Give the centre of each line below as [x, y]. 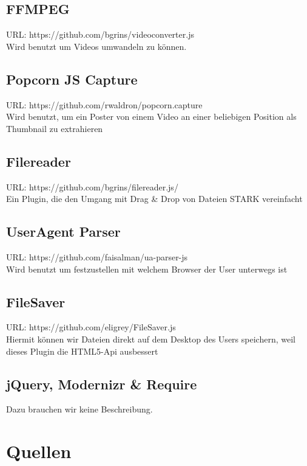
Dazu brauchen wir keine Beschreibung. [79, 409]
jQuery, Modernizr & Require [102, 384]
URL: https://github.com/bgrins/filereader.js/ [92, 186]
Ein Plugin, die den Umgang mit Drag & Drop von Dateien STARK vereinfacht [154, 199]
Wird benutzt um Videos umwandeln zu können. [96, 46]
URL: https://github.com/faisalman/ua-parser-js [97, 256]
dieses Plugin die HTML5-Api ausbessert [82, 351]
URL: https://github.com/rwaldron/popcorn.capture [104, 104]
